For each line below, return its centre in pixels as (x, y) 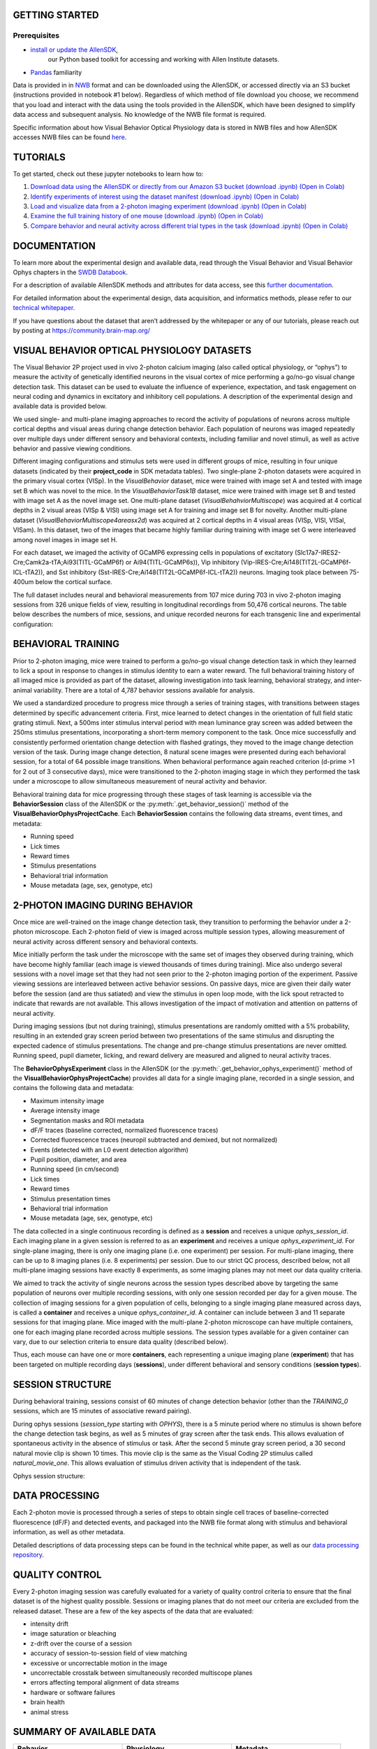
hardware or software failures (73, 1692)
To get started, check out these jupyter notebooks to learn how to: (108, 174)
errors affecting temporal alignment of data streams (105, 1683)
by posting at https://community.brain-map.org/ (81, 330)
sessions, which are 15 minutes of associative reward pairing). (102, 1411)
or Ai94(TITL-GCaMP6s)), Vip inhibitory (182, 562)
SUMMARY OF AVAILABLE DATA (84, 1732)
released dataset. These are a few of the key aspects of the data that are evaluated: (133, 1611)
